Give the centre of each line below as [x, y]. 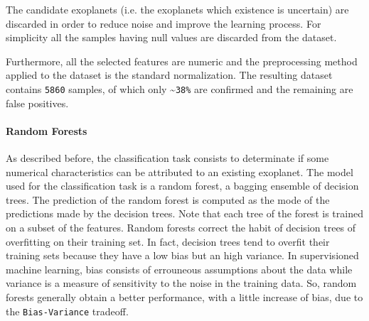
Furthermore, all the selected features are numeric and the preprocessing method [182, 61]
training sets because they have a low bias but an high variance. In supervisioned [182, 255]
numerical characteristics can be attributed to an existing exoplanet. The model [180, 172]
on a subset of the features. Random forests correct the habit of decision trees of [181, 227]
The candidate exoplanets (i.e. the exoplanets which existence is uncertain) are [177, 9]
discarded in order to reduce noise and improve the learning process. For [164, 23]
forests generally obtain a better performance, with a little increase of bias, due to [184, 296]
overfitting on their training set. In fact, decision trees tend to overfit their [168, 241]
